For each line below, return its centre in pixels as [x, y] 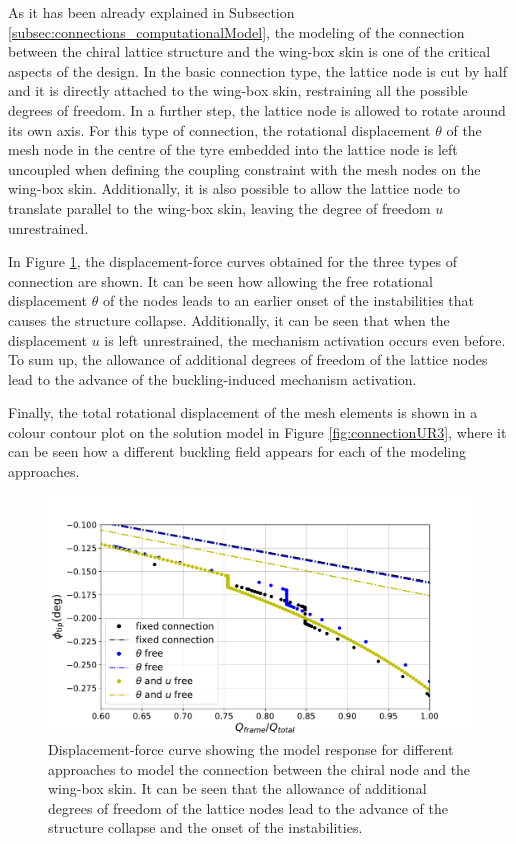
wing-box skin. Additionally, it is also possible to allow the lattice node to [234, 188]
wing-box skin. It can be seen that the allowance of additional [237, 788]
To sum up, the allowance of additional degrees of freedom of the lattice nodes [248, 359]
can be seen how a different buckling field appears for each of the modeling [237, 451]
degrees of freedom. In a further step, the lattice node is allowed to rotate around [257, 109]
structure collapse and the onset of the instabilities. [205, 827]
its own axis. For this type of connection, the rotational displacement [219, 129]
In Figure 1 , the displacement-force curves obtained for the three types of [232, 261]
